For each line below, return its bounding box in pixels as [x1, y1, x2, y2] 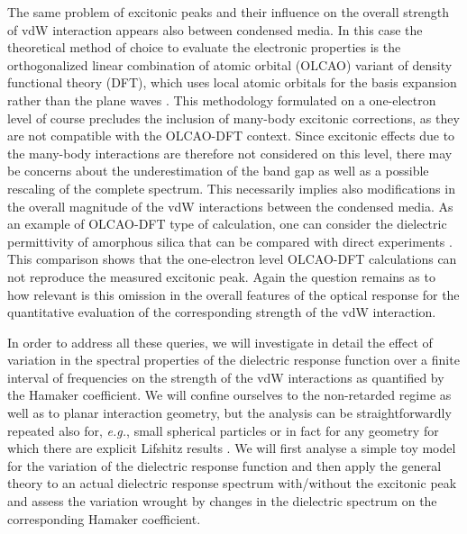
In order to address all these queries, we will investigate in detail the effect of [7, 332, 433, 351]
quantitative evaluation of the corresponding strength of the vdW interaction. [7, 303, 436, 321]
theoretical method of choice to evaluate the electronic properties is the [7, 38, 401, 57]
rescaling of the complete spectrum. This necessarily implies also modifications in [7, 178, 455, 197]
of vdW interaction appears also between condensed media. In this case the [7, 20, 423, 39]
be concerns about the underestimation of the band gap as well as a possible [7, 161, 429, 180]
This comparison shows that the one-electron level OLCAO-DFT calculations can [7, 249, 457, 268]
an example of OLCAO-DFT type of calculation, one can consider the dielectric [7, 214, 447, 233]
